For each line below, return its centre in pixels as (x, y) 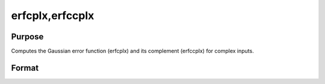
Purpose (27, 37)
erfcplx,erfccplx (53, 15)
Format (25, 68)
